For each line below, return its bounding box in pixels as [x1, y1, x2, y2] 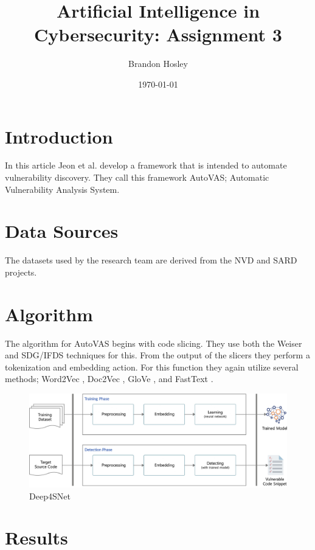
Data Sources [5, 218, 119, 243]
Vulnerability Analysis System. [5, 183, 120, 195]
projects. [5, 265, 37, 278]
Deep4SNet [29, 489, 71, 502]
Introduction [5, 124, 113, 148]
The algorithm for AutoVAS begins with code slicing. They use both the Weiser [5, 336, 302, 349]
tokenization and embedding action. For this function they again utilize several [5, 360, 299, 373]
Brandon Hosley [128, 57, 188, 70]
